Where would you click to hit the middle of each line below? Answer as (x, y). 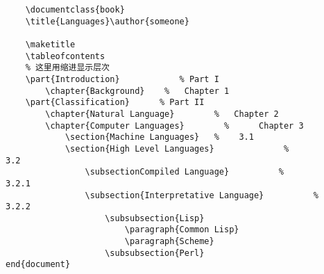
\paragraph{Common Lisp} (182, 230)
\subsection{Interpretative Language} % (202, 195)
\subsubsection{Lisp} (155, 218)
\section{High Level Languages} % (177, 148)
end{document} (38, 265)
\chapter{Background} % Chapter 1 (137, 91)
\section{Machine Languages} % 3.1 (159, 137)
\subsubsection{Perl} (155, 253)
